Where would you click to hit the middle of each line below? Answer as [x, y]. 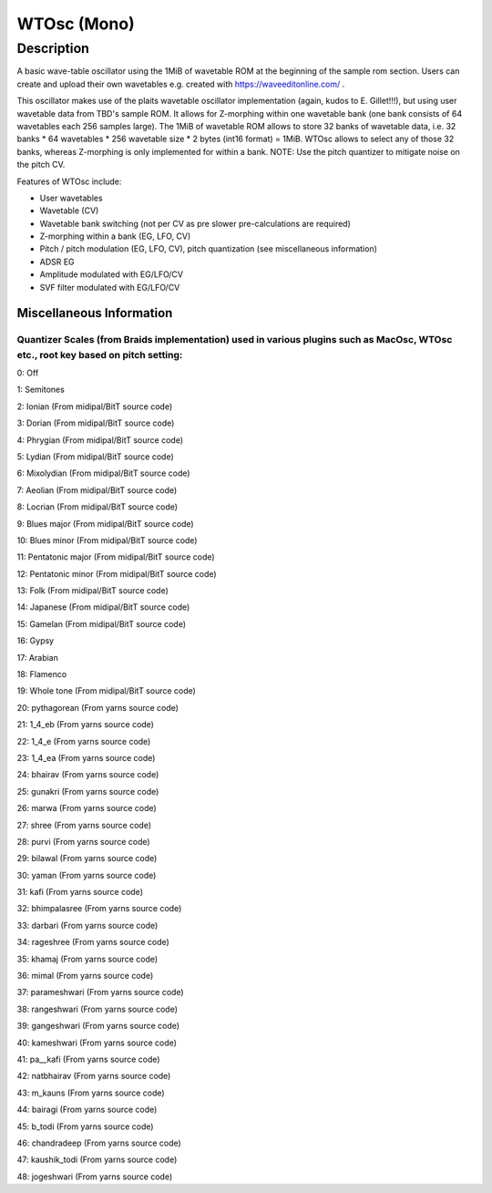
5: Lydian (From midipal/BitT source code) [95, 457]
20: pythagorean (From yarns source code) [98, 707]
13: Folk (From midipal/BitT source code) [92, 591]
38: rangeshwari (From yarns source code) [97, 1009]
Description [53, 48]
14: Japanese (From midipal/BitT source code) [103, 607]
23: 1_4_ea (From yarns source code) [86, 757]
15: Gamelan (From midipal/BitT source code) [102, 623]
